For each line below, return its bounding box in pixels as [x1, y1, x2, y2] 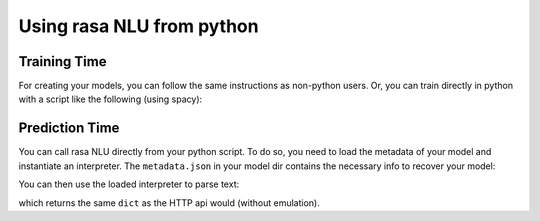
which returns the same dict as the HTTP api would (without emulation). [18, 196, 320, 209]
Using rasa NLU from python [18, 15, 259, 37]
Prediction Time [18, 120, 120, 137]
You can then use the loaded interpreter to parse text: [18, 178, 240, 190]
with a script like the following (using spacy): [18, 93, 203, 105]
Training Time [18, 53, 107, 70]
